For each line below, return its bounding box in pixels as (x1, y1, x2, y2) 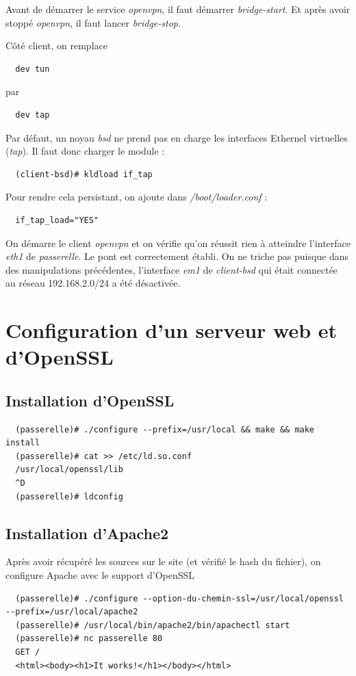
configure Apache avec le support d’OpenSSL (5, 568, 195, 582)
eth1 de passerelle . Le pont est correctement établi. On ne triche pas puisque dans (5, 249, 349, 263)
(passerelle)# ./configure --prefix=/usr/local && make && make (15, 424, 315, 434)
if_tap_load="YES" (15, 215, 99, 225)
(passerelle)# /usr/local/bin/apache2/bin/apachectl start (15, 620, 290, 630)
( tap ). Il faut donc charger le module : (5, 144, 165, 158)
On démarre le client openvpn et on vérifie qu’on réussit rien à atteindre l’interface (5, 235, 351, 250)
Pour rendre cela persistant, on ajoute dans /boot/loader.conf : (5, 190, 268, 204)
